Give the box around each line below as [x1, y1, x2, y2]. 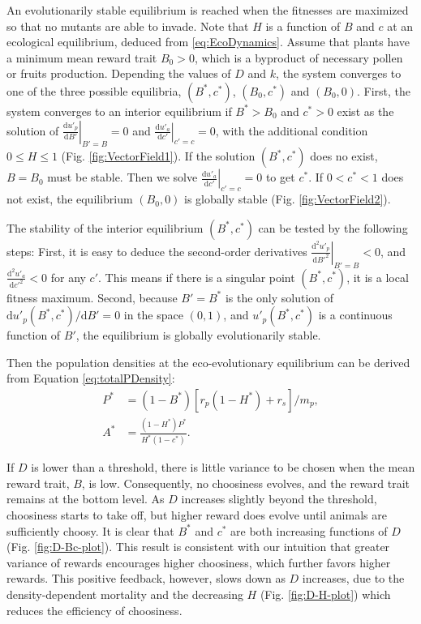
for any [50, 268, 86, 285]
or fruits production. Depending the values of [6, 65, 231, 82]
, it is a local [346, 268, 409, 285]
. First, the [357, 82, 411, 99]
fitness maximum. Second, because [6, 288, 178, 306]
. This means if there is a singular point [98, 268, 295, 285]
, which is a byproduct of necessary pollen [194, 49, 403, 66]
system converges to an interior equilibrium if [6, 102, 232, 119]
